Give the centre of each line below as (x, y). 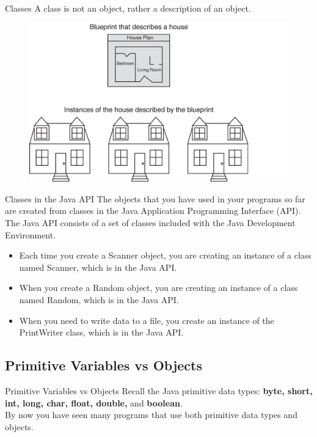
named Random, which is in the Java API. (99, 299)
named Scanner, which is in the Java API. (98, 267)
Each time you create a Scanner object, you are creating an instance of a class (165, 255)
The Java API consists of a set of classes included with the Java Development (150, 222)
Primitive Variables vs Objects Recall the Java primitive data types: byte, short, (159, 390)
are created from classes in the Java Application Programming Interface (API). (153, 211)
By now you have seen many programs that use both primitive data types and (151, 415)
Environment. (31, 234)
